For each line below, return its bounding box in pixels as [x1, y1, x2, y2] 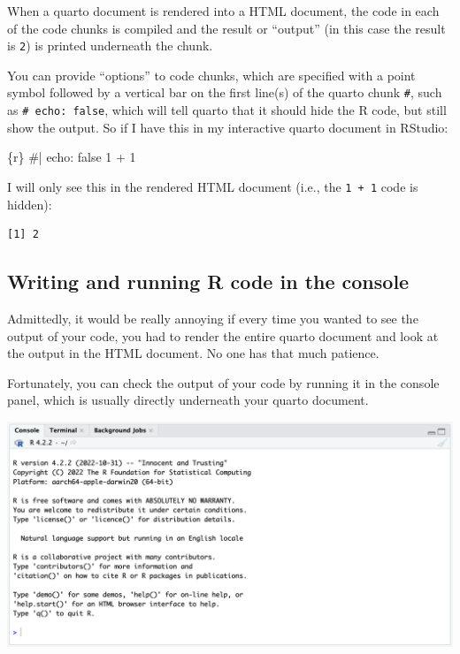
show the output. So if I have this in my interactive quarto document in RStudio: [7, 118, 448, 136]
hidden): [7, 194, 52, 213]
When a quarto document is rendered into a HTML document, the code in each [7, 2, 440, 19]
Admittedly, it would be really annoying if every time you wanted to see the [7, 308, 418, 327]
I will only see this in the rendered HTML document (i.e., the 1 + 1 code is [7, 177, 418, 195]
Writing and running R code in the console [7, 268, 410, 295]
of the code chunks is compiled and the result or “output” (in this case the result [7, 19, 446, 37]
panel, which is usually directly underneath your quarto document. [7, 391, 369, 409]
